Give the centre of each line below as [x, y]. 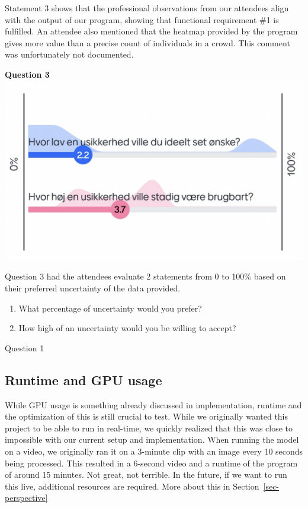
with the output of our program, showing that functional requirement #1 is [142, 19]
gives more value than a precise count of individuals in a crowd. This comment [147, 42]
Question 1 [25, 347]
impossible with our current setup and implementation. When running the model [152, 439]
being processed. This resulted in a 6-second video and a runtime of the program [151, 463]
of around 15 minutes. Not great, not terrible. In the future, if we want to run [146, 474]
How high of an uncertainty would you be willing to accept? [127, 328]
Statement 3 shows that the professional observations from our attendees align [147, 8]
